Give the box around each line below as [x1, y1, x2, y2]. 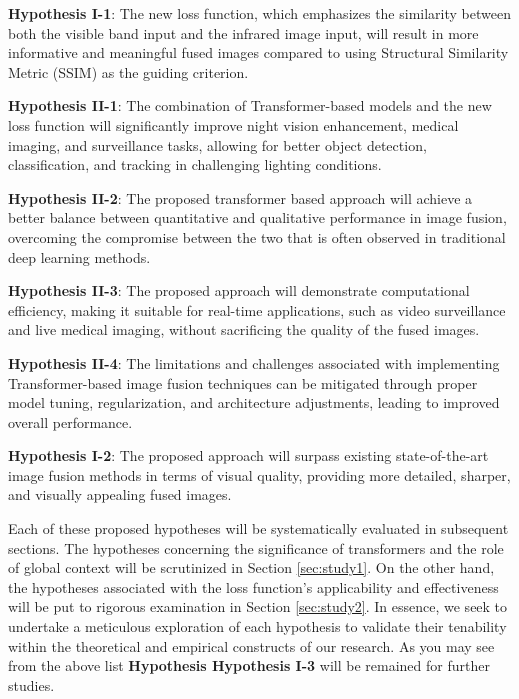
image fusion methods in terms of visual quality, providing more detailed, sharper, [8, 464, 511, 485]
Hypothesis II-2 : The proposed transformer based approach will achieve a [8, 187, 473, 208]
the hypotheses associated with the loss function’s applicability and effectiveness [8, 576, 499, 597]
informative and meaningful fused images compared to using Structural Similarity [8, 42, 509, 63]
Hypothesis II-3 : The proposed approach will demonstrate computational [8, 280, 470, 301]
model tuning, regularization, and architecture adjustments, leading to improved [8, 392, 500, 413]
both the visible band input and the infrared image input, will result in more [8, 22, 479, 43]
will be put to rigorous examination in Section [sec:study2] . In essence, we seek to [8, 596, 508, 617]
